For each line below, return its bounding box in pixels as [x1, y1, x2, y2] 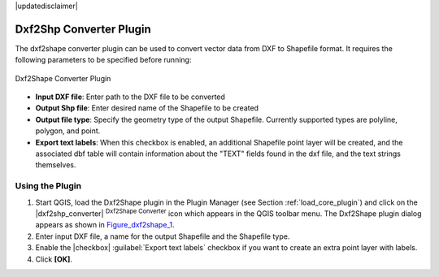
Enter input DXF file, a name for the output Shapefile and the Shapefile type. [35, 232, 290, 241]
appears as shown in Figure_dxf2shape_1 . [35, 220, 175, 230]
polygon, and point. [35, 126, 101, 136]
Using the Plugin [15, 180, 81, 192]
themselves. [35, 160, 76, 170]
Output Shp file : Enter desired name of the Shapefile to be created [35, 103, 259, 113]
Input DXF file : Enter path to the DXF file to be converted [35, 92, 225, 102]
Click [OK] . [35, 254, 73, 264]
